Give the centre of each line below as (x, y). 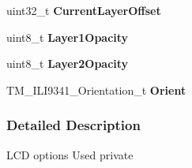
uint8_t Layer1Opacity (68, 37)
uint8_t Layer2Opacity (68, 63)
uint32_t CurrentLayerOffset (84, 10)
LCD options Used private (70, 154)
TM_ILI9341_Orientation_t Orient (96, 90)
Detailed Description (73, 125)
